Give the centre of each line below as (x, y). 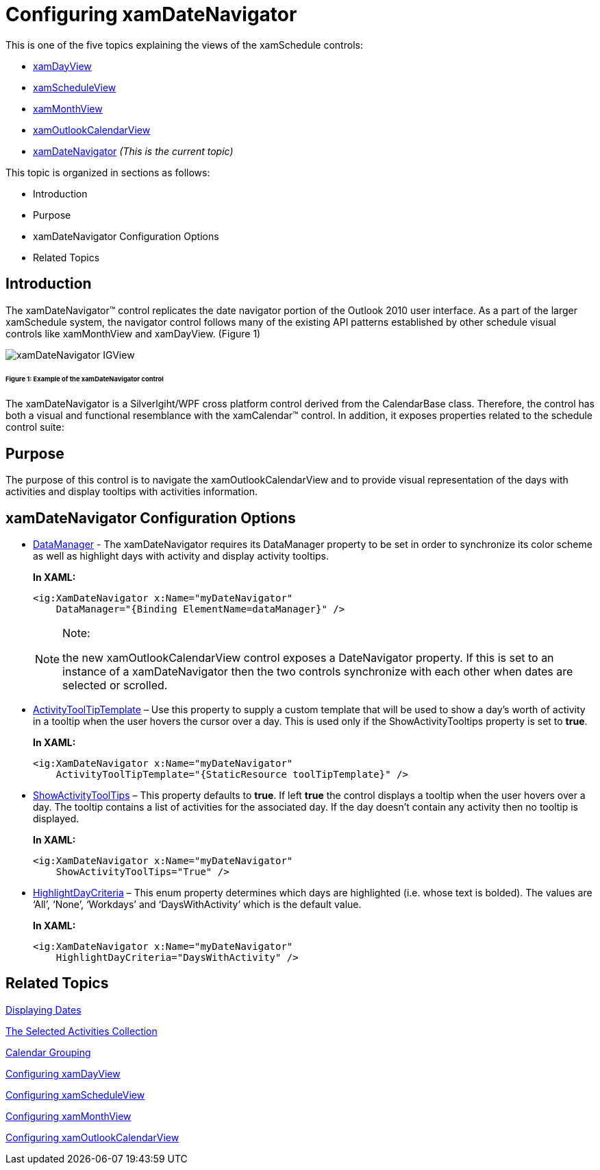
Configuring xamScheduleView (75, 1095)
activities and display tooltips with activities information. (132, 492)
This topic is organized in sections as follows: (108, 172)
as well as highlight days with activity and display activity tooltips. (181, 556)
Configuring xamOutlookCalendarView (92, 1137)
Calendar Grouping (48, 1052)
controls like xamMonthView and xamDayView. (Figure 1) (133, 333)
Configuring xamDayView (63, 1073)
